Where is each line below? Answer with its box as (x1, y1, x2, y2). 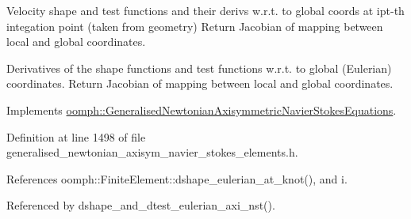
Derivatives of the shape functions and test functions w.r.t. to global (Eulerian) (6, 59, 392, 76)
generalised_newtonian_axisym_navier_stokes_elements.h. (6, 144, 298, 160)
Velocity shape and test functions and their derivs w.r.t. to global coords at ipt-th (6, 2, 405, 18)
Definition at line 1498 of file (6, 128, 146, 145)
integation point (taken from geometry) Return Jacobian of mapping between (6, 17, 383, 34)
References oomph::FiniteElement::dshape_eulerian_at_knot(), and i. (6, 170, 348, 187)
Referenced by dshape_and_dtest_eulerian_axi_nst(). (6, 197, 275, 213)
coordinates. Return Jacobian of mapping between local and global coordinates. (6, 75, 394, 92)
